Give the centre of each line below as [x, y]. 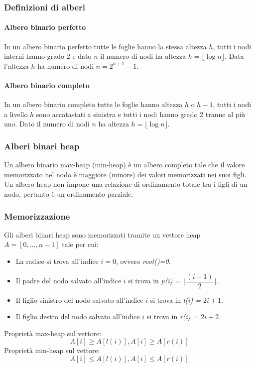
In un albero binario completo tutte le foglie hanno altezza [93, 104]
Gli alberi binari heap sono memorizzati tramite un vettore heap [102, 234]
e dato [82, 56]
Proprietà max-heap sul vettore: [53, 333]
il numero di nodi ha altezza [143, 56]
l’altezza [16, 65]
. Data [234, 56]
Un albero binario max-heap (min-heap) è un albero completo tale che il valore [125, 165]
